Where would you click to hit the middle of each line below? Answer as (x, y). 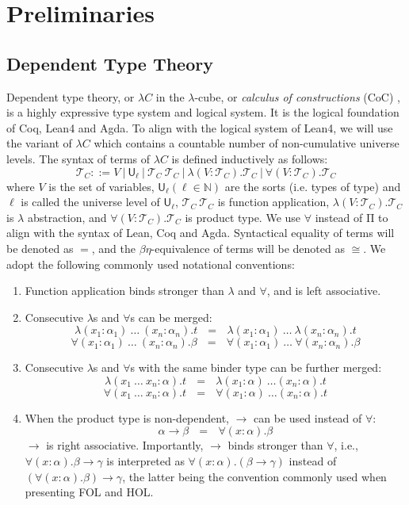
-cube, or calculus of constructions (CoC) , (297, 96)
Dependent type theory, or (71, 96)
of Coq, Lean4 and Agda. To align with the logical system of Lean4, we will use (200, 127)
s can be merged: (171, 317)
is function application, (273, 202)
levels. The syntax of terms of (78, 158)
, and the (114, 248)
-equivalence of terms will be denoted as (248, 248)
